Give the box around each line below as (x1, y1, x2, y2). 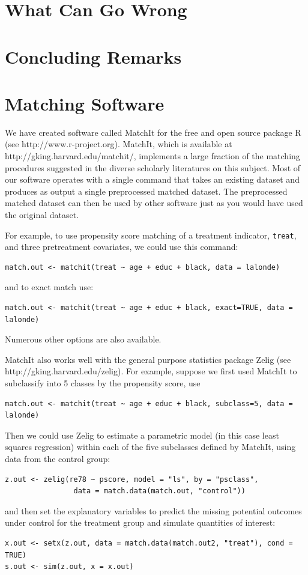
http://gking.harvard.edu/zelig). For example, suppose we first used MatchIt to (5, 365, 297, 377)
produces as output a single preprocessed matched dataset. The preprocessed (5, 184, 288, 197)
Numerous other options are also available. (5, 333, 162, 345)
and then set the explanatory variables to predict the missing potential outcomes (5, 504, 302, 517)
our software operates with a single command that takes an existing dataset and (5, 173, 300, 186)
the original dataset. (5, 208, 79, 221)
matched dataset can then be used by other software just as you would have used (5, 196, 303, 209)
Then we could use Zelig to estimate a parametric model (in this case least (5, 428, 279, 441)
